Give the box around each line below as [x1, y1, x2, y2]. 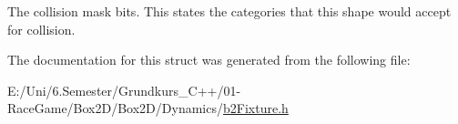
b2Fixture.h [222, 98, 289, 118]
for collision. [7, 19, 76, 38]
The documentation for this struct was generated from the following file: [7, 50, 411, 69]
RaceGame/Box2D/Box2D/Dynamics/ [7, 98, 223, 118]
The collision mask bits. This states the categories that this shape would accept [7, 2, 452, 20]
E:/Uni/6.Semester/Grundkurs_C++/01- [7, 80, 241, 99]
